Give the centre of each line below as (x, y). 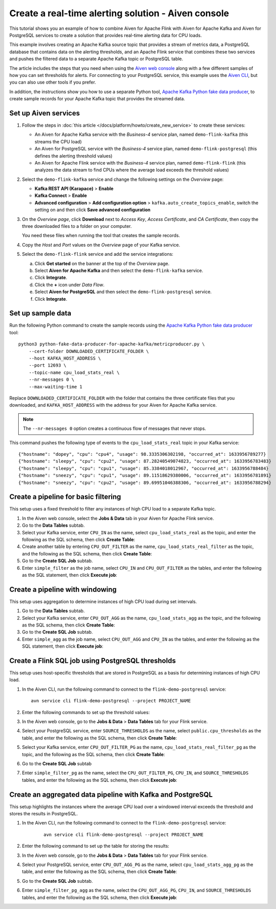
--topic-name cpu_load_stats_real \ (74, 372)
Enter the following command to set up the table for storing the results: (96, 846)
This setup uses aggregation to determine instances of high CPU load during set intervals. (103, 601)
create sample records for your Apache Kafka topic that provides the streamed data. (97, 99)
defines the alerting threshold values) (74, 156)
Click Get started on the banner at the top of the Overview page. (102, 263)
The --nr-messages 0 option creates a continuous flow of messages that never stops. (114, 428)
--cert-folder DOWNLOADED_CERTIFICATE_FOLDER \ (89, 351)
